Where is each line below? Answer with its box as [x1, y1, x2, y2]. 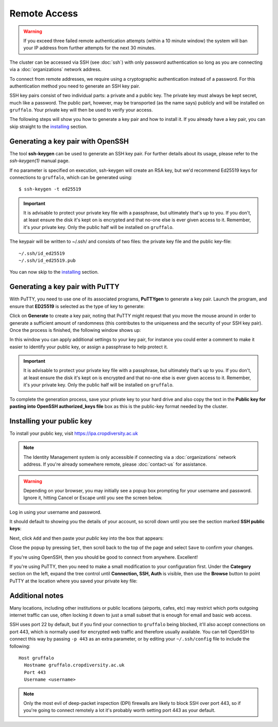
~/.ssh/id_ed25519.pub [19, 258, 76, 263]
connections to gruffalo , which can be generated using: [9, 174, 132, 180]
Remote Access [9, 8, 78, 19]
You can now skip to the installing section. [9, 269, 99, 275]
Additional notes [9, 591, 64, 600]
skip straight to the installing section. [9, 123, 88, 130]
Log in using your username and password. [9, 509, 101, 515]
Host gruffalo [19, 655, 54, 661]
